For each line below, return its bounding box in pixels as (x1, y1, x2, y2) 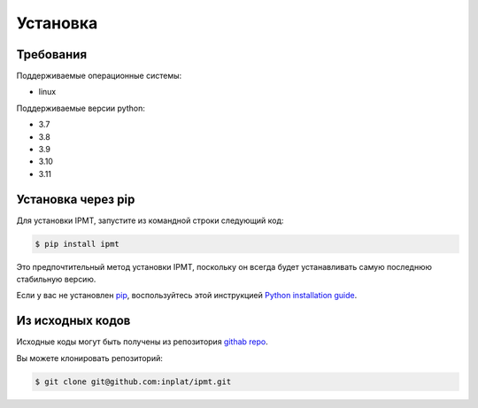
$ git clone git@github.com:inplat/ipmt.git (35, 376, 232, 387)
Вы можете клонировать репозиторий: (16, 352, 164, 363)
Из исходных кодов (16, 313, 131, 328)
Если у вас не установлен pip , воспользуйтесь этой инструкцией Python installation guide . (16, 290, 358, 301)
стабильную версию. (16, 274, 96, 285)
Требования (16, 47, 88, 62)
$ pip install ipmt (35, 239, 119, 249)
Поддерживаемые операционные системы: (16, 71, 182, 81)
